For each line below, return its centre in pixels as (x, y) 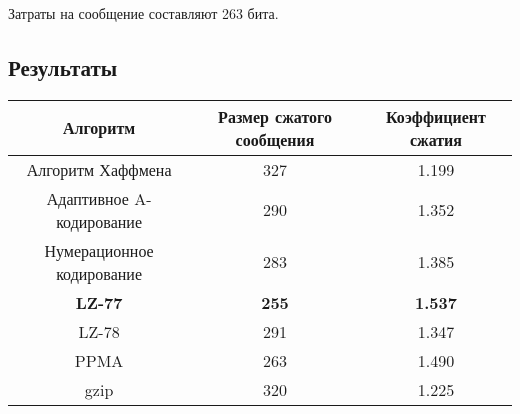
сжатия (435, 139)
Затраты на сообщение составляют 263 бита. (143, 13)
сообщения (275, 139)
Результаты (63, 66)
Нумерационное (99, 250)
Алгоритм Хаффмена (99, 169)
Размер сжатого (275, 116)
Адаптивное (87, 198)
